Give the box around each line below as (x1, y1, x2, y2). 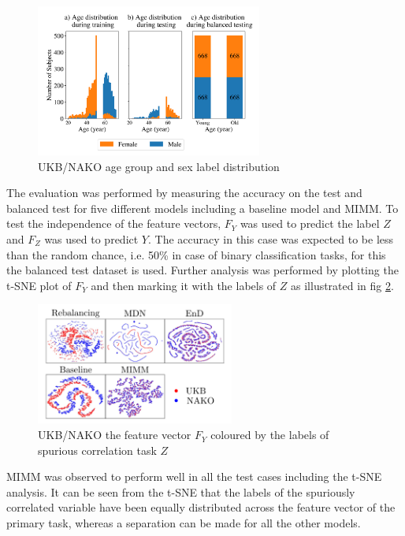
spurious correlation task (38, 441, 157, 458)
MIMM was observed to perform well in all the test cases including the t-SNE (6, 468, 382, 485)
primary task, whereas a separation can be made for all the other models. (6, 515, 361, 531)
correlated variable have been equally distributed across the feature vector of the (6, 499, 396, 516)
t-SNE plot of (6, 277, 72, 293)
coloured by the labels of (210, 426, 329, 443)
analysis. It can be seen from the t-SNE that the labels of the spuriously (6, 483, 355, 500)
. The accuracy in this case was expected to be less (148, 230, 394, 247)
